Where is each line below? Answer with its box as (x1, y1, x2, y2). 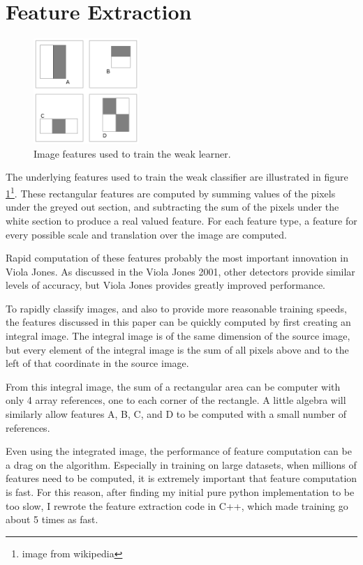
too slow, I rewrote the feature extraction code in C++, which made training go (6, 498, 348, 513)
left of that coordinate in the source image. (6, 356, 189, 370)
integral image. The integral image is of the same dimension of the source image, (6, 329, 350, 343)
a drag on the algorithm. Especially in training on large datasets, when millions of (6, 457, 357, 472)
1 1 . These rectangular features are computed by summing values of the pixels (6, 184, 336, 200)
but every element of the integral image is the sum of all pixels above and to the (6, 342, 349, 356)
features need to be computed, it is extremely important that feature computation (6, 471, 357, 485)
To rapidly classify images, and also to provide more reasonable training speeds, (6, 301, 347, 315)
